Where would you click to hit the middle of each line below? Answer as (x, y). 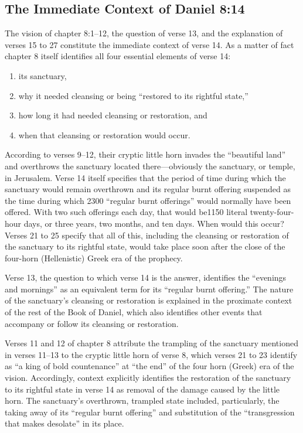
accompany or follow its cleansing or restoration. (92, 323)
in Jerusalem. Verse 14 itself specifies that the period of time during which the (145, 177)
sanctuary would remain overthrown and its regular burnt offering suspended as (148, 189)
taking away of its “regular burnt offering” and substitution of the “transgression (150, 412)
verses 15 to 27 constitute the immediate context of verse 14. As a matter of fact (149, 44)
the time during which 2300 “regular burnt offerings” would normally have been (148, 200)
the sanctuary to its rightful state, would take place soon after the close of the (145, 246)
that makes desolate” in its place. (64, 423)
